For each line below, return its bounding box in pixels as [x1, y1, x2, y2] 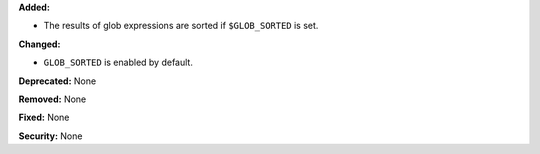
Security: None [18, 130, 83, 142]
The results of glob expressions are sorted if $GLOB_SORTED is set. [43, 20, 319, 32]
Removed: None [18, 93, 87, 105]
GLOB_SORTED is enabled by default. [43, 56, 194, 69]
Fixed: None [18, 111, 70, 124]
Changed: [18, 38, 61, 50]
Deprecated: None [18, 75, 97, 87]
